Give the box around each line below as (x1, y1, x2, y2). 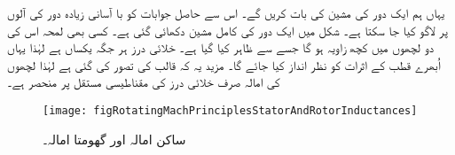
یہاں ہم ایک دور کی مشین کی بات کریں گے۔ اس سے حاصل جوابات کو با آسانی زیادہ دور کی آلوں (7, 4, 445, 21)
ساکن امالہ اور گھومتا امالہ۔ (43, 129, 186, 148)
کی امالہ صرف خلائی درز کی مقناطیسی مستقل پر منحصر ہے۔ (7, 73, 280, 91)
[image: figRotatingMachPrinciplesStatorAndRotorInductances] (43, 104, 418, 117)
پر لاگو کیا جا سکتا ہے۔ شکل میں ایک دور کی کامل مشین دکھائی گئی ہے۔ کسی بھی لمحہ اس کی (7, 20, 448, 39)
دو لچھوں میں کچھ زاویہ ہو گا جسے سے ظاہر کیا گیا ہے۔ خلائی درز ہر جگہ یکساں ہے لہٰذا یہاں (7, 38, 434, 57)
